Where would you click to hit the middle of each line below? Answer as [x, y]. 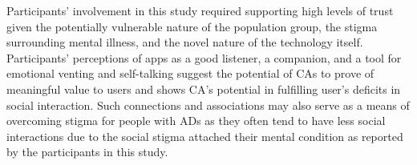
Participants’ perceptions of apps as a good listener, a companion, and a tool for [204, 57]
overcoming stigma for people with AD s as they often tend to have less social [196, 121]
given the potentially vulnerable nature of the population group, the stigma [192, 26]
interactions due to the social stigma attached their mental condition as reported [205, 136]
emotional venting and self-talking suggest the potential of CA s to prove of [190, 73]
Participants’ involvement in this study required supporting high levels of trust [200, 10]
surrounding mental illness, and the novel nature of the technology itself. [185, 42]
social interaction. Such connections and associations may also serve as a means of [208, 105]
